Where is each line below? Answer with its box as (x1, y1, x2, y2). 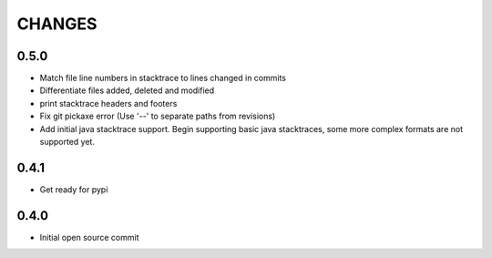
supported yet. (39, 137, 96, 148)
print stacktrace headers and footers (39, 98, 178, 108)
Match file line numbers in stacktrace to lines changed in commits (39, 73, 287, 84)
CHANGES (16, 14, 97, 34)
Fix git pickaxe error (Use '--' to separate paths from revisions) (39, 110, 276, 122)
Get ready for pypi (39, 183, 108, 195)
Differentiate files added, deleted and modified (39, 85, 215, 96)
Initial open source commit (39, 232, 140, 243)
